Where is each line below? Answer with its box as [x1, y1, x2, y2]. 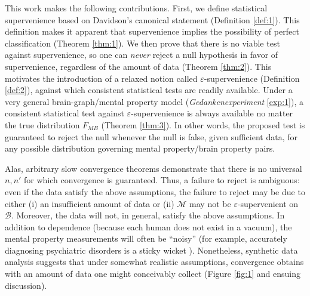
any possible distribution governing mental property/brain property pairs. [5, 142, 275, 155]
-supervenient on [237, 197, 299, 209]
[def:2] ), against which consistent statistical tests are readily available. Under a [5, 84, 293, 96]
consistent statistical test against [5, 107, 124, 119]
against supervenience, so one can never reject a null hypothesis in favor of [5, 48, 278, 61]
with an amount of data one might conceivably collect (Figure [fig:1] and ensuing [5, 267, 301, 280]
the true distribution [5, 118, 80, 131]
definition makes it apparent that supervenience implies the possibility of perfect [5, 25, 299, 38]
